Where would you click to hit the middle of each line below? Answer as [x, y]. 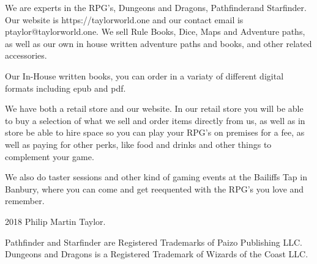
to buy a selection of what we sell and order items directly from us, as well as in [155, 120]
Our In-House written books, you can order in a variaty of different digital [144, 75]
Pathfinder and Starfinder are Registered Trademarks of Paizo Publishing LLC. [154, 242]
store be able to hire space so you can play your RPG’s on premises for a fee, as [155, 132]
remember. [25, 201]
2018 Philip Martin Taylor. [55, 221]
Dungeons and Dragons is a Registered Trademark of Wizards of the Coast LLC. [157, 254]
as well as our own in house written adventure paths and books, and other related [158, 43]
